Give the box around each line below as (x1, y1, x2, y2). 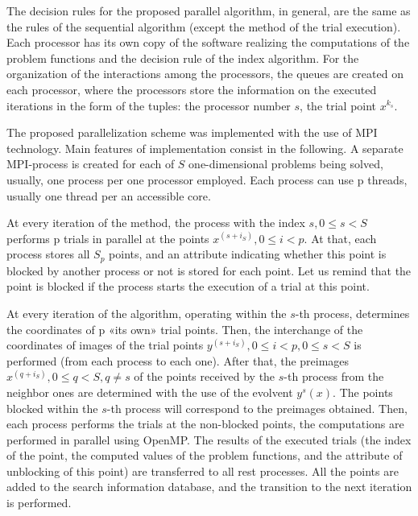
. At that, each (304, 229, 377, 246)
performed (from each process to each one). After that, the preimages (6, 352, 350, 369)
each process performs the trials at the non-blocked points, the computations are (6, 415, 404, 432)
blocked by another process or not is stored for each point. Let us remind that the (6, 262, 412, 279)
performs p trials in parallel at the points (6, 229, 209, 246)
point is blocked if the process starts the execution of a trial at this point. (6, 278, 370, 295)
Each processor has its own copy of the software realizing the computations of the (6, 34, 410, 51)
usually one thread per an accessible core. (6, 187, 211, 204)
